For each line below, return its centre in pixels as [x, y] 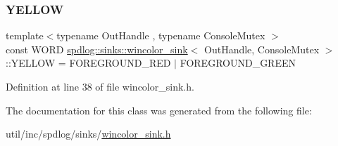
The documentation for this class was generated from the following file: [159, 110]
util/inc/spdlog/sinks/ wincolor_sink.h [88, 134]
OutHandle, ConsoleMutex [262, 49]
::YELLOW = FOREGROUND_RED [88, 63]
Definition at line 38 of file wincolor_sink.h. [100, 86]
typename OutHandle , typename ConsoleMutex [161, 35]
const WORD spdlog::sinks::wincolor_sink [97, 49]
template [25, 35]
